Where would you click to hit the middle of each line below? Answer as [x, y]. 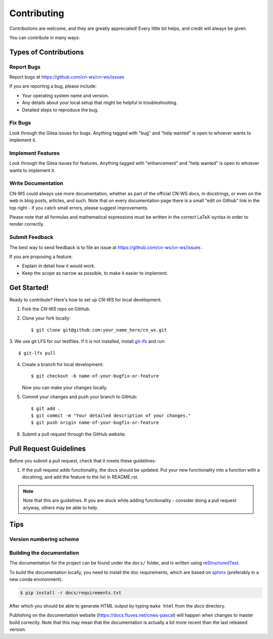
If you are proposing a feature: [41, 257]
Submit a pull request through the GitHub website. [74, 434]
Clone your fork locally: [46, 318]
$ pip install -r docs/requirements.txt [71, 593]
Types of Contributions [47, 52]
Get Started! [29, 287]
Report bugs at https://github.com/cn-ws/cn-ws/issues [67, 77]
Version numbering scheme [44, 539]
